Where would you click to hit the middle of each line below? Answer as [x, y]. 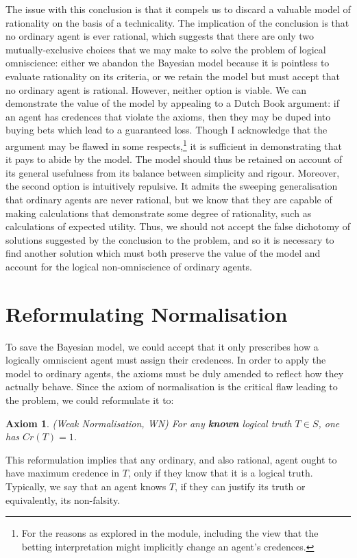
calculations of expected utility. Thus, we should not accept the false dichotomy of [178, 226]
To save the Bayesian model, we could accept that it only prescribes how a [162, 346]
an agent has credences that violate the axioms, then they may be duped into [168, 116]
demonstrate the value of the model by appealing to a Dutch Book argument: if [173, 103]
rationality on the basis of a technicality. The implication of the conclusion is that [177, 22]
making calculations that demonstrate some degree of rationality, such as [159, 213]
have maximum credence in [63, 473]
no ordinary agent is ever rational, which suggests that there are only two [160, 36]
